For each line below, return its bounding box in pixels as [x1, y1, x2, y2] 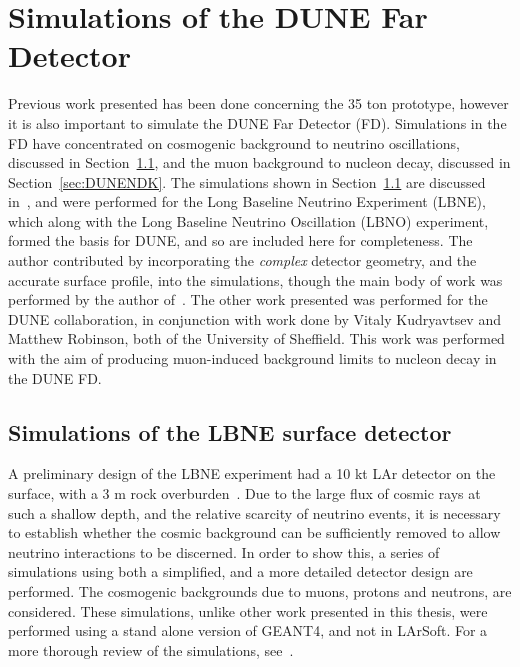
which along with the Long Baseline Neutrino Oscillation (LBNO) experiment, [8, 210, 489, 231]
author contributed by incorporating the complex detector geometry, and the [8, 250, 477, 271]
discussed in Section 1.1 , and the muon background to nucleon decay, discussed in [8, 152, 511, 173]
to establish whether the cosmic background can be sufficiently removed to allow [8, 522, 501, 543]
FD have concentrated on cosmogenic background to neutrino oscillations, [8, 132, 460, 153]
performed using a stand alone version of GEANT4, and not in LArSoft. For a [8, 620, 488, 641]
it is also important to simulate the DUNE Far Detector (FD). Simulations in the [8, 112, 507, 133]
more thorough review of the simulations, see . [8, 639, 294, 660]
